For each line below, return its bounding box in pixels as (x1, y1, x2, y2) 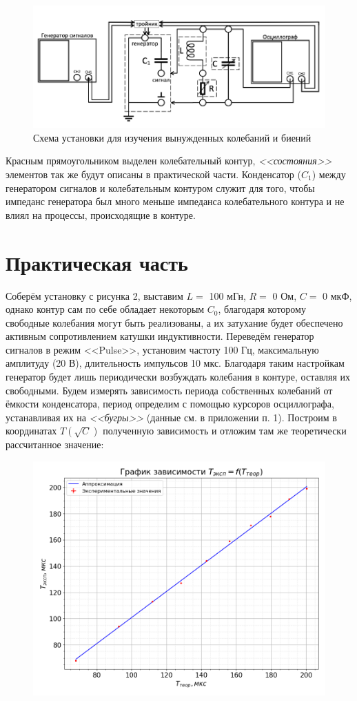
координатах (6, 423, 57, 438)
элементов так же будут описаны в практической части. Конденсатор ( (6, 167, 301, 181)
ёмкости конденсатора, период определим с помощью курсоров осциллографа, (6, 396, 334, 411)
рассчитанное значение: (6, 437, 104, 452)
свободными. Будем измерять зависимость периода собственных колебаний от (6, 383, 333, 397)
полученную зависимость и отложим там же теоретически (103, 423, 347, 438)
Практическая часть (6, 248, 188, 276)
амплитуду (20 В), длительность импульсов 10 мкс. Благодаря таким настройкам (6, 356, 345, 370)
